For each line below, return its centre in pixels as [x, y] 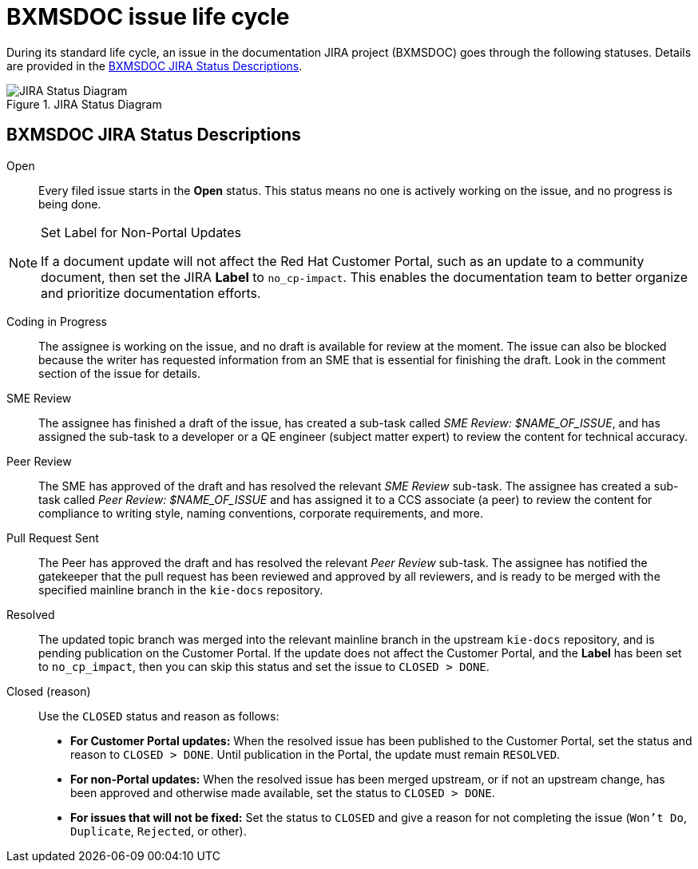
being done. [70, 204]
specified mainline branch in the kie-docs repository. [181, 589]
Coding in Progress [57, 321]
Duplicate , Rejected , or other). [159, 831]
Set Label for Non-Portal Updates [141, 232]
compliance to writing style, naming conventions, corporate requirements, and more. [261, 513]
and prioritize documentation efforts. [151, 293]
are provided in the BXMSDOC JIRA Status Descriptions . [155, 65]
